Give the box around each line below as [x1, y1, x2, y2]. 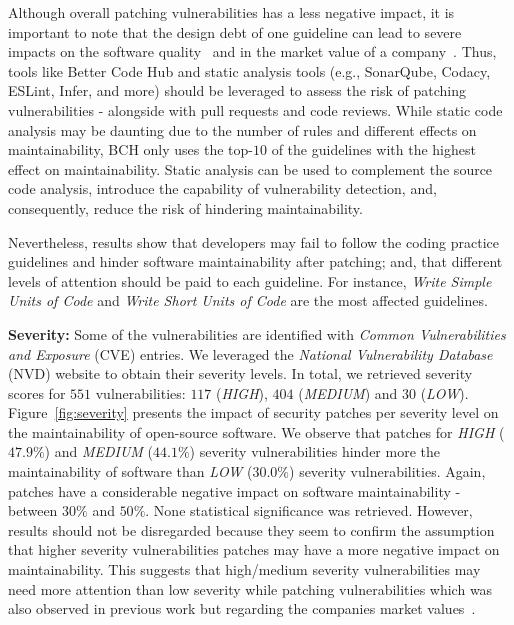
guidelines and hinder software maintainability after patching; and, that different [8, 251, 503, 272]
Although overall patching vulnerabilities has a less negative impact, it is [8, 2, 455, 22]
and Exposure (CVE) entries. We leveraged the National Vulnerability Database [8, 343, 493, 364]
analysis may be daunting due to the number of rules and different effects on [8, 119, 477, 140]
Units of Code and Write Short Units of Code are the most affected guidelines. [8, 290, 488, 311]
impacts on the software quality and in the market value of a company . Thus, [8, 41, 497, 62]
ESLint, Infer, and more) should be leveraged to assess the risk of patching [8, 80, 466, 101]
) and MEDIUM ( [44, 441, 154, 462]
